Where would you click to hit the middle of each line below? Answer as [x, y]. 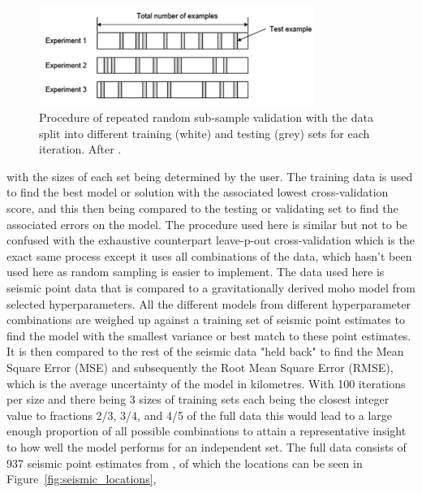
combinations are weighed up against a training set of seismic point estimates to [206, 320]
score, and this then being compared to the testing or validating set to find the [202, 208]
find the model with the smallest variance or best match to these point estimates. [209, 335]
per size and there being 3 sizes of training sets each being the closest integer [198, 399]
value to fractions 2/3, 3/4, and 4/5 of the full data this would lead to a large [200, 415]
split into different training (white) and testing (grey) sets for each [205, 133]
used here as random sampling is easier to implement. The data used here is [196, 272]
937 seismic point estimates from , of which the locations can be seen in [185, 463]
